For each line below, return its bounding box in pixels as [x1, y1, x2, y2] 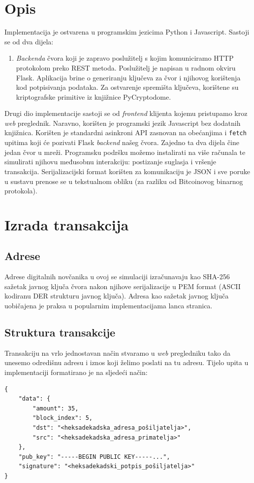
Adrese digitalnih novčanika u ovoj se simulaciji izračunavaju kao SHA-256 [4, 271, 230, 282]
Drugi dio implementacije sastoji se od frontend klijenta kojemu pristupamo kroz [4, 108, 248, 118]
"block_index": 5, [32, 414, 93, 422]
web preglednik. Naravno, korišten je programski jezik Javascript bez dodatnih [4, 117, 241, 128]
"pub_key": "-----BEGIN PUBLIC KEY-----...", [18, 453, 170, 460]
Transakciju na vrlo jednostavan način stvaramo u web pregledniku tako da [4, 347, 230, 358]
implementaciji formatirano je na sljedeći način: [4, 367, 148, 377]
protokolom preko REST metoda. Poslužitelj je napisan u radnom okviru [16, 62, 236, 73]
